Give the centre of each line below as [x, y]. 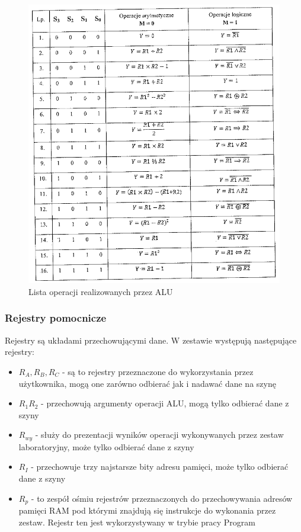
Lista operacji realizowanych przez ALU [101, 291]
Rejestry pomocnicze [56, 318]
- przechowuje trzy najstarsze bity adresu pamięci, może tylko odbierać [160, 467]
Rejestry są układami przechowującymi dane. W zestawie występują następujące [151, 340]
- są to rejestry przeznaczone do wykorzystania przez [158, 371]
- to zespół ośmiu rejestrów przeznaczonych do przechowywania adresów [162, 498]
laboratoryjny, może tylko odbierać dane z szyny [106, 446]
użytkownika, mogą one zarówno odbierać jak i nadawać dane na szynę [147, 383]
